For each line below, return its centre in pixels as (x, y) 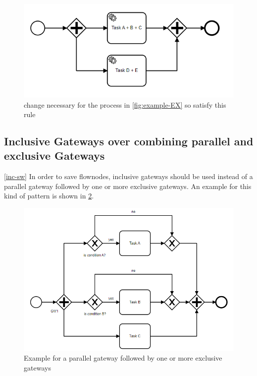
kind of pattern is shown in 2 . (49, 196)
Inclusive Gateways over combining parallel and (129, 141)
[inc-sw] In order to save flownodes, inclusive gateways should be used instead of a (128, 176)
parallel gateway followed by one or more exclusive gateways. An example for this (128, 186)
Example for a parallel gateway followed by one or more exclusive (123, 358)
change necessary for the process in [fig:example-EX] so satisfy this (125, 104)
